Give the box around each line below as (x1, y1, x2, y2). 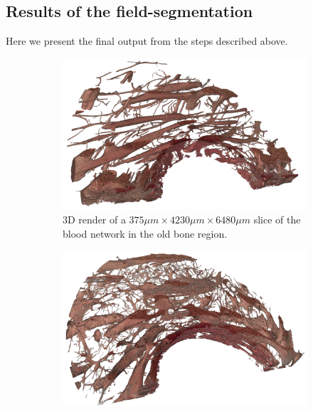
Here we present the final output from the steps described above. (6, 33, 288, 48)
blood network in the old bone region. (63, 226, 228, 241)
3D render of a (63, 212, 126, 227)
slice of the (253, 212, 301, 227)
